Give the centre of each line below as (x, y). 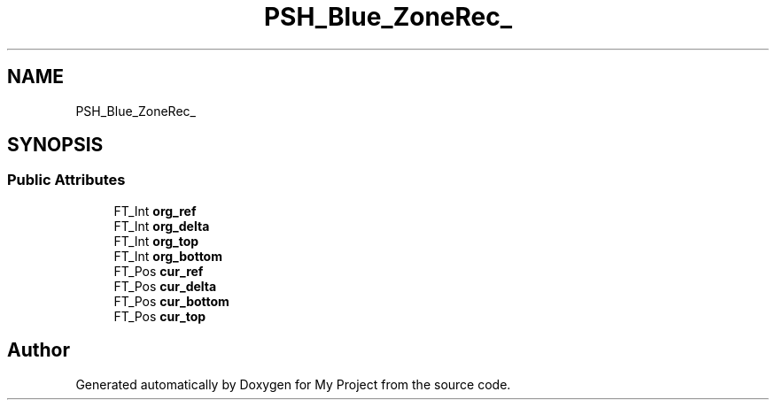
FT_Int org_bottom (168, 256)
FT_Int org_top (156, 241)
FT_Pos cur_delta (165, 286)
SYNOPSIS (55, 145)
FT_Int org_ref (155, 211)
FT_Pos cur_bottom (171, 301)
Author (39, 350)
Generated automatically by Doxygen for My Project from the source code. (293, 384)
